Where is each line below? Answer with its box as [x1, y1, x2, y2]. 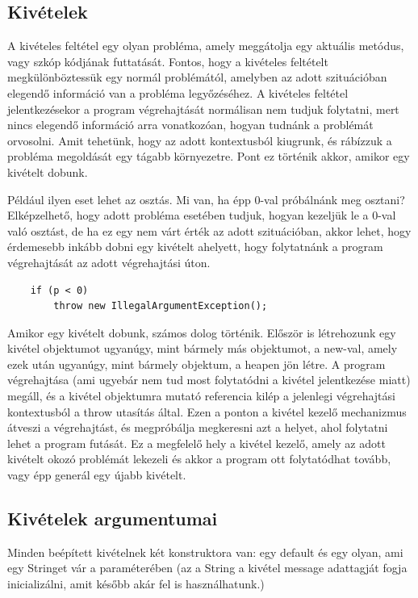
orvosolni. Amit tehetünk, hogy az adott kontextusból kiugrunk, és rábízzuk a [7, 132, 392, 148]
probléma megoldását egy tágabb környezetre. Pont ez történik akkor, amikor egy [7, 148, 410, 165]
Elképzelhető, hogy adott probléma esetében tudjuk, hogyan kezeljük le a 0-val [7, 207, 396, 224]
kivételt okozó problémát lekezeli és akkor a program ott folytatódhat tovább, [7, 450, 391, 467]
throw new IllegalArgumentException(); [53, 300, 268, 312]
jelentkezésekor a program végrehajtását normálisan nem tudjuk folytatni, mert [7, 100, 399, 117]
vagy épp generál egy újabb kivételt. [7, 466, 186, 483]
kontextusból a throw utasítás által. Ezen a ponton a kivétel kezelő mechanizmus [7, 403, 407, 420]
